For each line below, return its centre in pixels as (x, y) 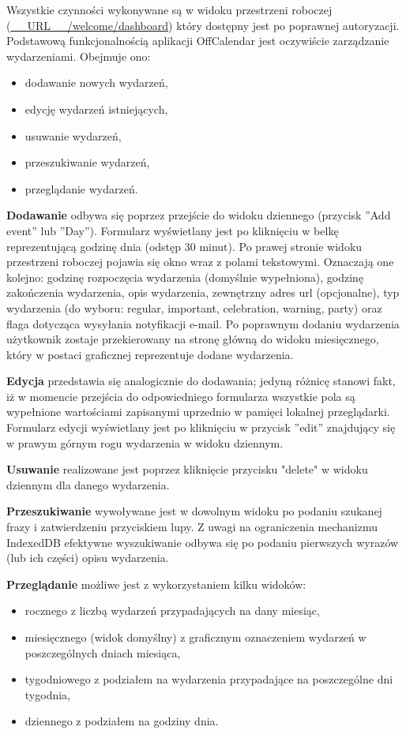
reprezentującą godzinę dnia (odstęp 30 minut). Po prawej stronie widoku (184, 246)
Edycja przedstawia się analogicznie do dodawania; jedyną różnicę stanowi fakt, (201, 381)
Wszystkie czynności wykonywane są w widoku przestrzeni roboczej (169, 9)
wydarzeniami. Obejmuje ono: (79, 56)
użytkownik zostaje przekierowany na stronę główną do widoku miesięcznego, (193, 339)
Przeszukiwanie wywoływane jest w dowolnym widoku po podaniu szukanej (194, 511)
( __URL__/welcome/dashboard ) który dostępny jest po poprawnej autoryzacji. (203, 25)
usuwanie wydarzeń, (73, 135)
